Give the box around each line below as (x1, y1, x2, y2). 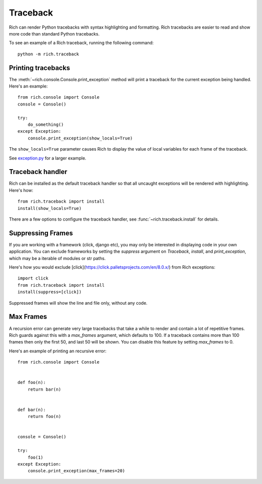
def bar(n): (17, 407, 46, 413)
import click (17, 276, 49, 281)
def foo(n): (17, 380, 46, 385)
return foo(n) (27, 414, 62, 419)
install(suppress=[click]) (17, 289, 82, 295)
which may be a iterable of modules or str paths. (9, 255, 106, 261)
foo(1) (27, 454, 44, 460)
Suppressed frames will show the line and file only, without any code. (9, 300, 147, 306)
